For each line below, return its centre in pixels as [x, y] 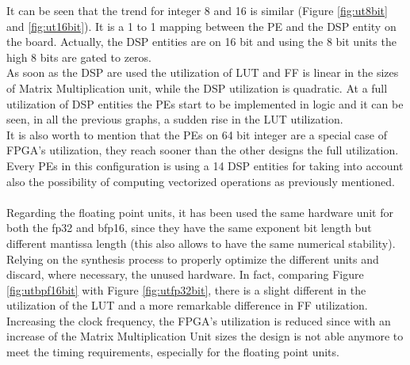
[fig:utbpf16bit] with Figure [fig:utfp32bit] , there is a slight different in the [186, 289]
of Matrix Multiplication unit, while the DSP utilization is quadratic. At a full [197, 87]
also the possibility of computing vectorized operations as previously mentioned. [201, 181]
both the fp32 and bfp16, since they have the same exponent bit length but [189, 228]
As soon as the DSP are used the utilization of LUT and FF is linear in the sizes [203, 72]
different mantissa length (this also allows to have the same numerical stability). [201, 243]
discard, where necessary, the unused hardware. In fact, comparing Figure [185, 274]
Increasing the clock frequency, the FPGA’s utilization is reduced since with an [199, 320]
